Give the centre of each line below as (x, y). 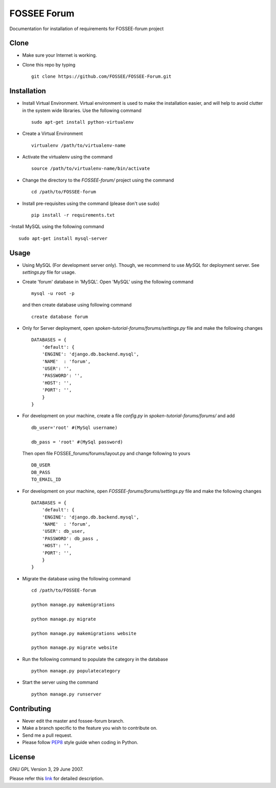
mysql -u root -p (53, 293)
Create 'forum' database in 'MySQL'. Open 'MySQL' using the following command (108, 282)
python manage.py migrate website (74, 648)
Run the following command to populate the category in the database (95, 659)
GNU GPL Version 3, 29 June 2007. (47, 769)
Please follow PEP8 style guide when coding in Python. (80, 742)
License (22, 757)
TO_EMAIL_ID (46, 480)
